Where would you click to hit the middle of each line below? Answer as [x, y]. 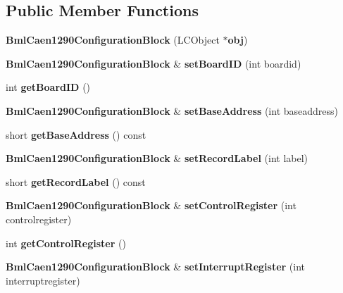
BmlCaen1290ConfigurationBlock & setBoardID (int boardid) [154, 63]
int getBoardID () [48, 87]
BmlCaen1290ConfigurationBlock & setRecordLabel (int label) [157, 158]
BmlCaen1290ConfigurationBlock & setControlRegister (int [151, 205]
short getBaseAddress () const [76, 134]
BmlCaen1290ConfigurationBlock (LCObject [113, 40]
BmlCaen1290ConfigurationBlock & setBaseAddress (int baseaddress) [172, 110]
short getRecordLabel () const [76, 181]
